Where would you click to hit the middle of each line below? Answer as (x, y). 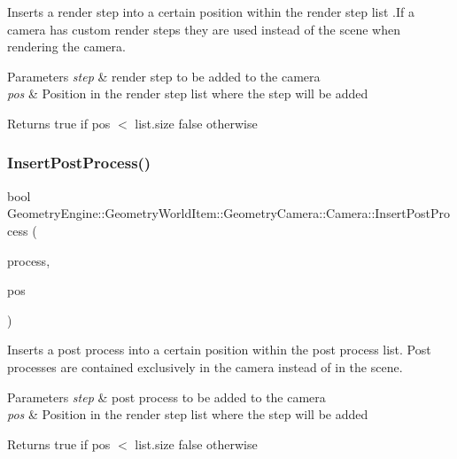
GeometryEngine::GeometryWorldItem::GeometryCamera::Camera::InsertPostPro (228, 213)
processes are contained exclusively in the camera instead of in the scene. (205, 366)
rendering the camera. (66, 47)
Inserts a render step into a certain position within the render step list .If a (211, 12)
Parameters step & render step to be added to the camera (164, 76)
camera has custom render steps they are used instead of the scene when (204, 29)
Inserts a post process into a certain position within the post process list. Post (219, 350)
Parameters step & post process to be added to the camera (167, 397)
